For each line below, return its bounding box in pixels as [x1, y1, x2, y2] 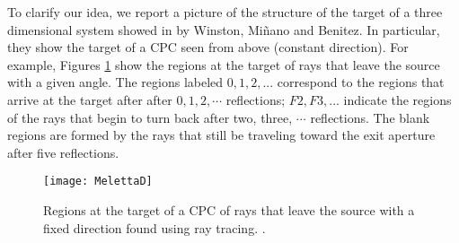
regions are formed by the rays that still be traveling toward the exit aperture [7, 126, 436, 144]
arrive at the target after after [7, 90, 172, 108]
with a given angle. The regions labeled [7, 73, 224, 91]
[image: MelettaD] [43, 175, 153, 188]
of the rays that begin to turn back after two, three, [7, 108, 293, 126]
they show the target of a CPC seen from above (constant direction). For [7, 38, 409, 56]
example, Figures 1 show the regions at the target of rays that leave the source [7, 55, 440, 74]
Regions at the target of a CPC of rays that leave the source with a [43, 201, 415, 219]
